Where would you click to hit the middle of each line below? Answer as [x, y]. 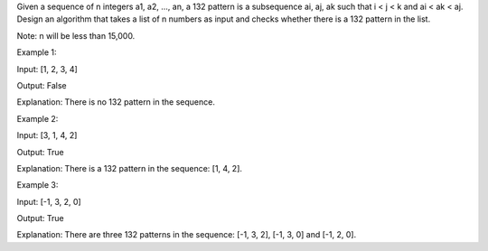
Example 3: [38, 185]
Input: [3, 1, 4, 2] [47, 135]
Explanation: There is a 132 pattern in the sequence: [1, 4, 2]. [130, 168]
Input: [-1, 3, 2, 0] [49, 201]
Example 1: [37, 52]
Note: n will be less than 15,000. [76, 35]
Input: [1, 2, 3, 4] [47, 69]
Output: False [42, 85]
